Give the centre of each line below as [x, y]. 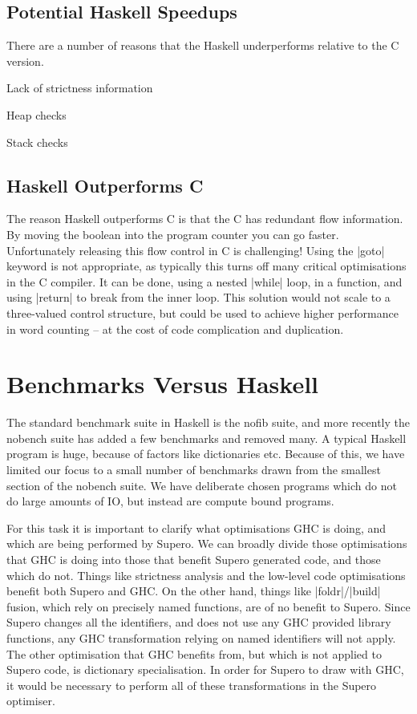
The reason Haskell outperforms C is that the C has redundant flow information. [205, 219]
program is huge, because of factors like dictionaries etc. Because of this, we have [206, 454]
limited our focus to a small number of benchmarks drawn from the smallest [194, 470]
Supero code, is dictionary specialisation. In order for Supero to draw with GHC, [205, 669]
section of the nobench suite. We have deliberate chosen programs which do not [202, 485]
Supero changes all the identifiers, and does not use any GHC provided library [199, 622]
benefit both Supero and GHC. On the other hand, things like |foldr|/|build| [194, 591]
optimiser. [31, 701]
